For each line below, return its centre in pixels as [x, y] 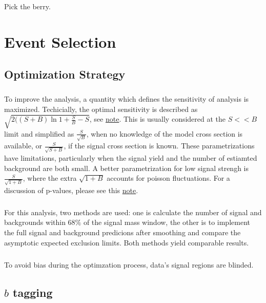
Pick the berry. [27, 6]
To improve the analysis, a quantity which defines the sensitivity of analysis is [127, 99]
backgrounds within [35, 222]
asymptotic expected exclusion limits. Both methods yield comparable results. [127, 242]
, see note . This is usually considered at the [158, 119]
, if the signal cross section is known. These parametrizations [159, 146]
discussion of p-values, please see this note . [71, 190]
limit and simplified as [39, 133]
